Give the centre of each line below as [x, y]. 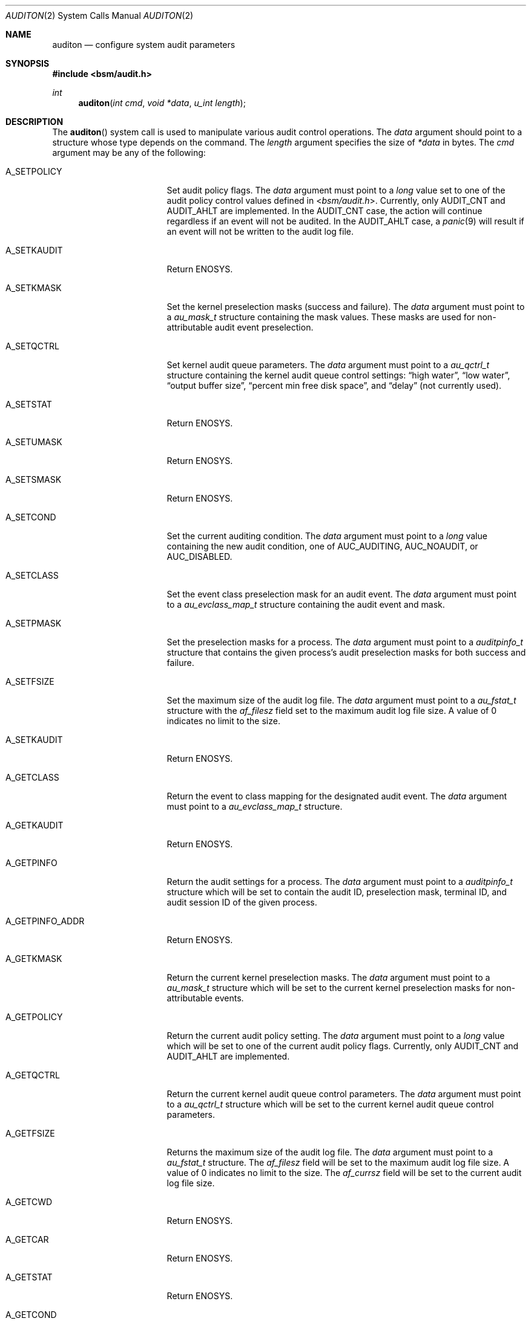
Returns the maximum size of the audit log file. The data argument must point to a [330, 1152]
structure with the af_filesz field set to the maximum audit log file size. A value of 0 [331, 711]
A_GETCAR [27, 1239]
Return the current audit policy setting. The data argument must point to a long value [336, 1036]
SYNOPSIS [28, 63]
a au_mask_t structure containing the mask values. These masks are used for [321, 317]
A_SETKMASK [34, 288]
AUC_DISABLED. [200, 556]
